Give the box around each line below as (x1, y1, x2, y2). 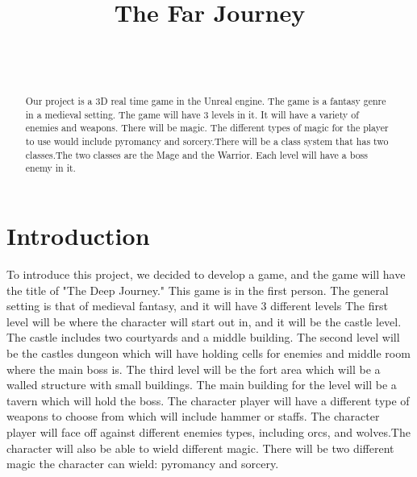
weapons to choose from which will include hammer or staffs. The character (6, 408, 380, 425)
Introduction (6, 219, 150, 252)
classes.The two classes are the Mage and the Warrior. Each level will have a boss (25, 147, 368, 161)
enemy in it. (25, 161, 76, 175)
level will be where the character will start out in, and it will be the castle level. (6, 313, 402, 330)
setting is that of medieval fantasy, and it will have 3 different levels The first (6, 297, 388, 314)
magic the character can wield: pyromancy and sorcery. (6, 455, 279, 472)
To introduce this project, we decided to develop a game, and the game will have (6, 265, 406, 282)
